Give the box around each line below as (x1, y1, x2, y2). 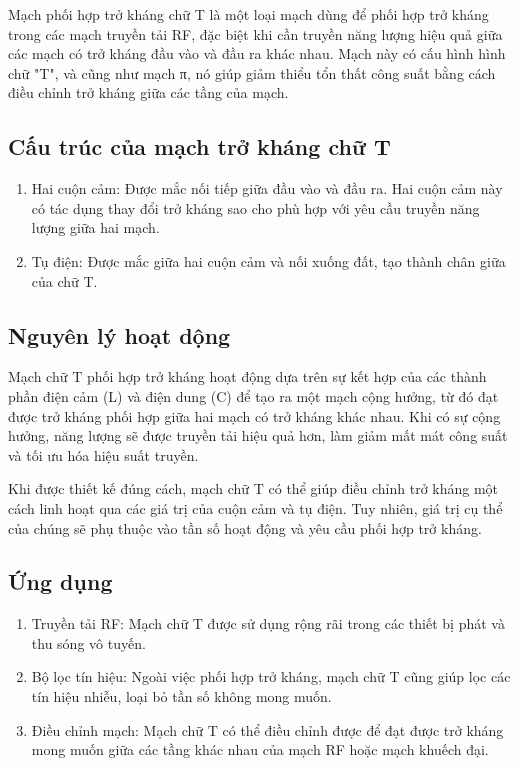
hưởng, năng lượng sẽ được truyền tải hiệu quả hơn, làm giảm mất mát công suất (8, 425, 508, 446)
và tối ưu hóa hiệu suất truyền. (8, 444, 199, 465)
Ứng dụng (8, 566, 113, 597)
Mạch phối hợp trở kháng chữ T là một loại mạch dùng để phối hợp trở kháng (8, 4, 489, 24)
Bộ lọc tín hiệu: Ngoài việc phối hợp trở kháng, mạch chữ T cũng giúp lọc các (31, 666, 511, 687)
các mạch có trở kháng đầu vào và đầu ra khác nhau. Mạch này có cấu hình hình (8, 43, 506, 64)
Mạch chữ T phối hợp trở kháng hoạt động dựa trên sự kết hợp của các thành (8, 366, 487, 387)
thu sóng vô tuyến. (31, 632, 146, 653)
